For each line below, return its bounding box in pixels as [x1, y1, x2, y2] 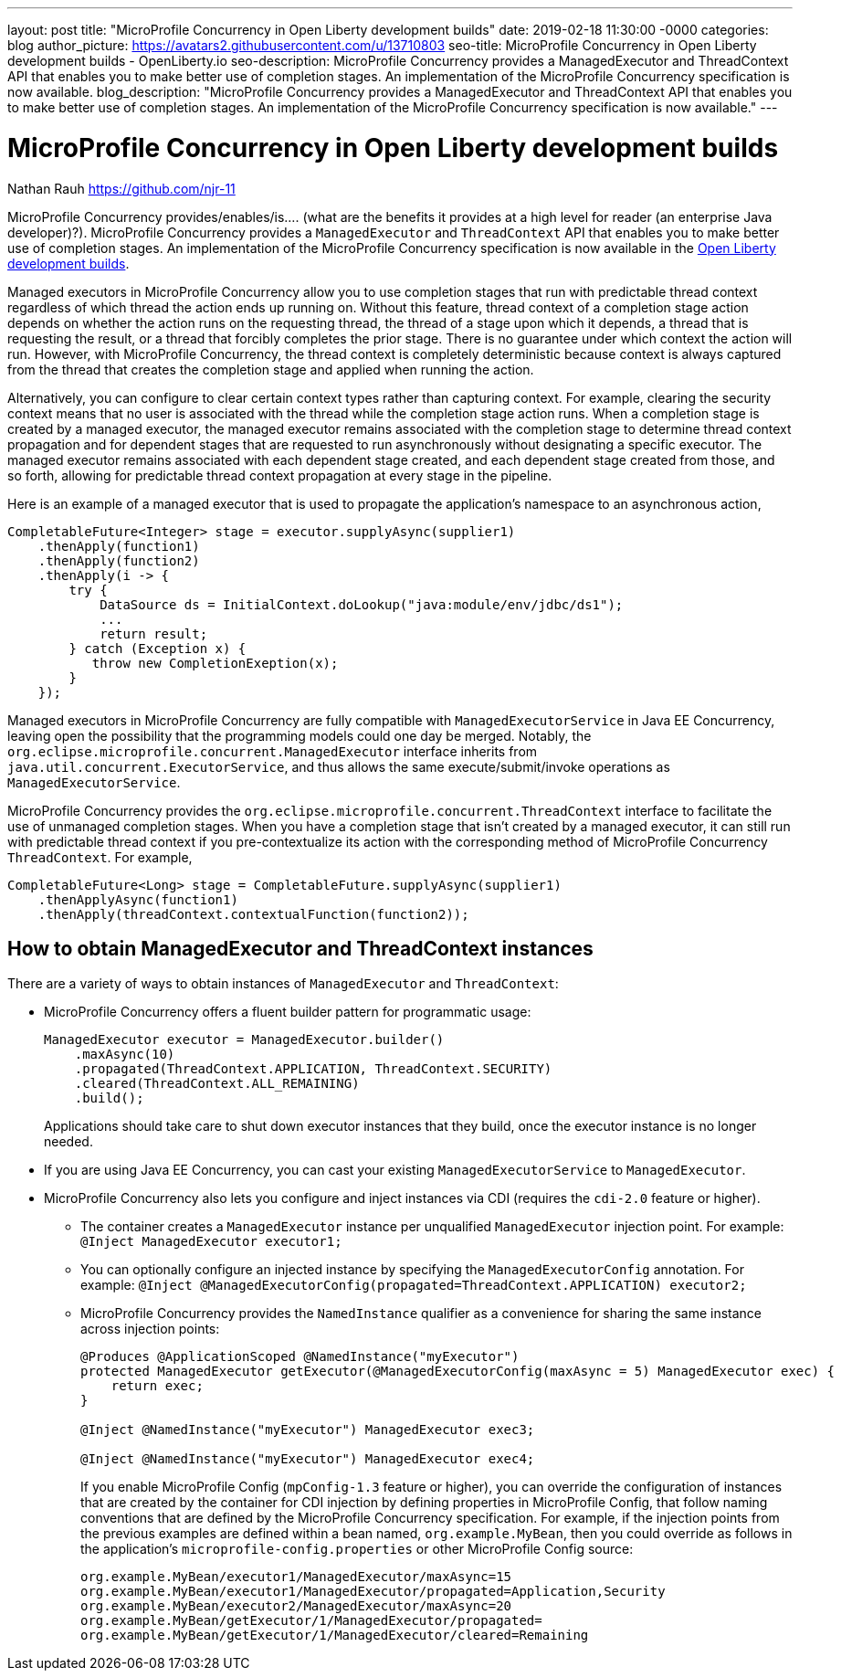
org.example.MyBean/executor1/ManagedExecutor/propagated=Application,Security [80, 1584, 666, 1599]
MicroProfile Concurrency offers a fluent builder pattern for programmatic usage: [44, 1004, 531, 1020]
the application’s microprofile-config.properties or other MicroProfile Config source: [80, 1541, 634, 1557]
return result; [100, 626, 208, 641]
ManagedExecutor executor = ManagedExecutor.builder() [44, 1032, 445, 1048]
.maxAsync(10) [74, 1047, 175, 1062]
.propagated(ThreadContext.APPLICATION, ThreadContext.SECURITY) [74, 1061, 552, 1077]
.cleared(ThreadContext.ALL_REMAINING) [74, 1076, 360, 1092]
